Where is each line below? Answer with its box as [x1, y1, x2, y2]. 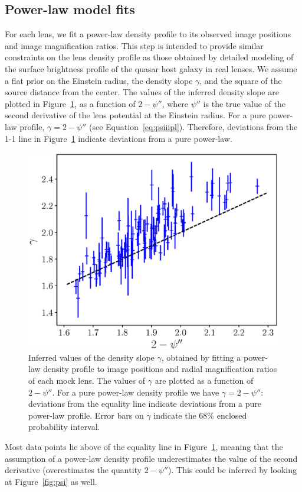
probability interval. [28, 420, 100, 433]
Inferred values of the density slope [28, 351, 155, 363]
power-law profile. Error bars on [28, 409, 144, 421]
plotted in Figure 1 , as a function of [5, 97, 136, 109]
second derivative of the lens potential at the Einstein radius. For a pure [5, 109, 266, 121]
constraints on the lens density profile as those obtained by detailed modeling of [5, 51, 294, 63]
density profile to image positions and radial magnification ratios [43, 362, 277, 375]
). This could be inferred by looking [168, 464, 297, 476]
